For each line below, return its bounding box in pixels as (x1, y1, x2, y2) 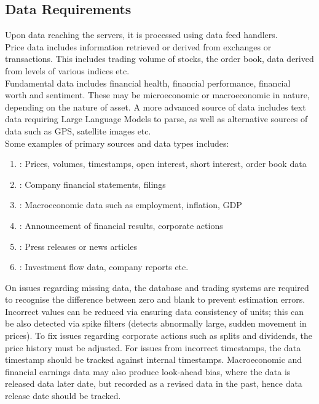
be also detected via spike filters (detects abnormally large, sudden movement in (5, 317, 307, 330)
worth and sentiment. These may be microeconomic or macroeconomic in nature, (5, 88, 310, 101)
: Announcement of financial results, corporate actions (19, 219, 223, 231)
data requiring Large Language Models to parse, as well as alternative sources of (5, 112, 308, 125)
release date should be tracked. (5, 389, 121, 402)
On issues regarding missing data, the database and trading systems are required (5, 281, 309, 293)
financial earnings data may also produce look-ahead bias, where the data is (5, 365, 291, 378)
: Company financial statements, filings (19, 177, 166, 190)
